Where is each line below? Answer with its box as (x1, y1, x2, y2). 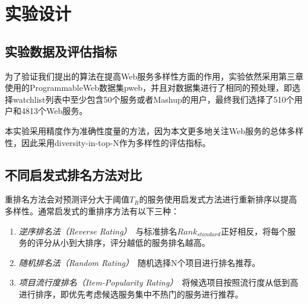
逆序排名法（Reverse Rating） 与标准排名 (18, 224, 177, 237)
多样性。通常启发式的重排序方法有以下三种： (5, 204, 179, 217)
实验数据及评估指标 (5, 42, 117, 60)
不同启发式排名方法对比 (5, 165, 142, 183)
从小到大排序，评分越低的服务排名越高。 (52, 236, 210, 249)
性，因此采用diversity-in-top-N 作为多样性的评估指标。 (5, 136, 211, 148)
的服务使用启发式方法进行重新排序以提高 (139, 193, 297, 205)
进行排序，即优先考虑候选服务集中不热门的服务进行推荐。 (18, 287, 243, 300)
